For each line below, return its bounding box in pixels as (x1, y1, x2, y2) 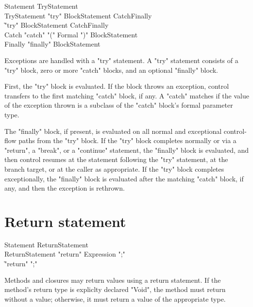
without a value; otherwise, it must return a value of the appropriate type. (4, 293, 226, 304)
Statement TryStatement (4, 1, 78, 11)
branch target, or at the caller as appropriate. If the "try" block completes (4, 163, 224, 174)
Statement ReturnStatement (4, 239, 88, 249)
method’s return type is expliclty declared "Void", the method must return (4, 284, 226, 294)
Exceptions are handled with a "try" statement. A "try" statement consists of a (4, 55, 238, 65)
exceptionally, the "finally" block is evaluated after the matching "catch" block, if (4, 173, 244, 183)
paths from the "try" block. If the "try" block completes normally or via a (18, 135, 236, 145)
